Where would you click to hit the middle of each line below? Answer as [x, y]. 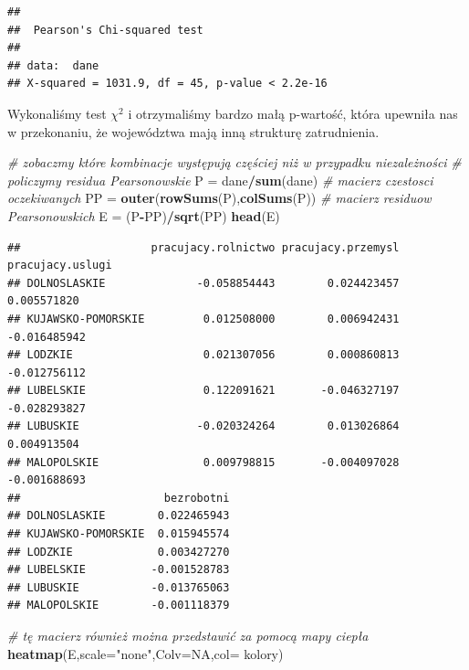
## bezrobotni [119, 498]
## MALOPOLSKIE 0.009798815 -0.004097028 [203, 462]
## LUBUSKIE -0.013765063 [119, 587]
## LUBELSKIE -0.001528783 [119, 570]
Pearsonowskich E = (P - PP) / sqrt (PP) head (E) [144, 215]
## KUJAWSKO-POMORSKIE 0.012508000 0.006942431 [203, 319]
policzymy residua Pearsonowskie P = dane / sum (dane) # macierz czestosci [220, 180]
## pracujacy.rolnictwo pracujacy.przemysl [203, 247]
